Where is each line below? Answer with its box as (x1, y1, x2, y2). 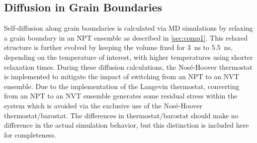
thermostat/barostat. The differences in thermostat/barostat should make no (4, 110, 239, 120)
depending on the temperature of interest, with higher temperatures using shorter (4, 51, 253, 62)
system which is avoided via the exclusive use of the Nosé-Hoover (4, 100, 202, 110)
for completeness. (4, 129, 56, 140)
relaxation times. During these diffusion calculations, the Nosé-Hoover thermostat (4, 61, 253, 72)
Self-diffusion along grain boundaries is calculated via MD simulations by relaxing (4, 23, 253, 33)
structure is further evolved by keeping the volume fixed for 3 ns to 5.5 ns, (4, 42, 233, 52)
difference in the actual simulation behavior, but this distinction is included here (4, 120, 249, 130)
